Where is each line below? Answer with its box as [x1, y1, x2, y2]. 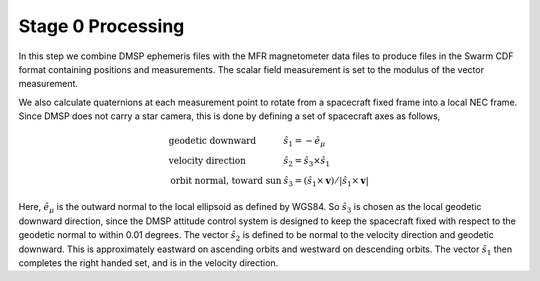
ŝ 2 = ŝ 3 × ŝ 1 [283, 155, 330, 169]
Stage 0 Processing [18, 15, 185, 37]
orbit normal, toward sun [170, 175, 282, 186]
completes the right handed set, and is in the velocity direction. [18, 256, 279, 269]
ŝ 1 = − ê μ [283, 135, 326, 149]
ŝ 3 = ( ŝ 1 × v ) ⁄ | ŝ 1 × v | [283, 175, 369, 189]
